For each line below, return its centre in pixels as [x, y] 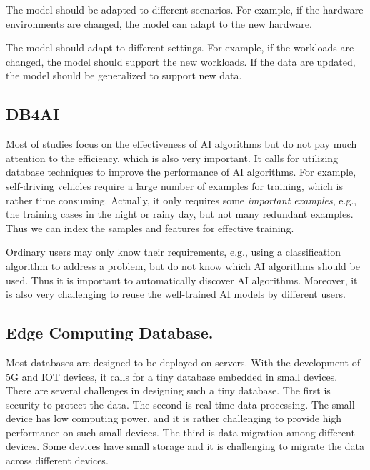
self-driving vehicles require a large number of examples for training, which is [174, 185]
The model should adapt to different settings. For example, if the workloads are [180, 47]
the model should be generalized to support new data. [124, 75]
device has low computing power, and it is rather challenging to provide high [174, 418]
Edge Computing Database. [110, 332]
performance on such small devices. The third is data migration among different [180, 432]
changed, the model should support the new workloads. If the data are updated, [181, 61]
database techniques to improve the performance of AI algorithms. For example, [181, 172]
